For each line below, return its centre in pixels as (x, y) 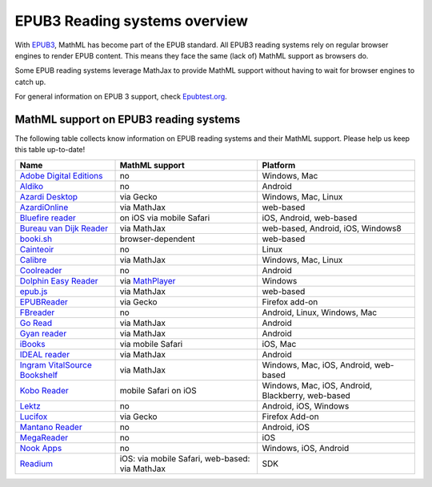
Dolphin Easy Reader (59, 280)
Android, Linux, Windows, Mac (320, 312)
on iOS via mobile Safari (165, 218)
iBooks (32, 344)
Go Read (36, 323)
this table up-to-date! (50, 150)
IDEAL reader (45, 354)
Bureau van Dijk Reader (64, 228)
